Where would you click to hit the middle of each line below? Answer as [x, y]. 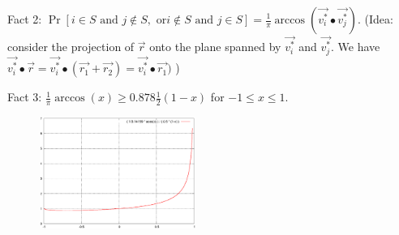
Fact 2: [25, 19]
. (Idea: [375, 19]
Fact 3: [25, 97]
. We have [356, 47]
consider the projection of [71, 47]
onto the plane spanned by [215, 47]
